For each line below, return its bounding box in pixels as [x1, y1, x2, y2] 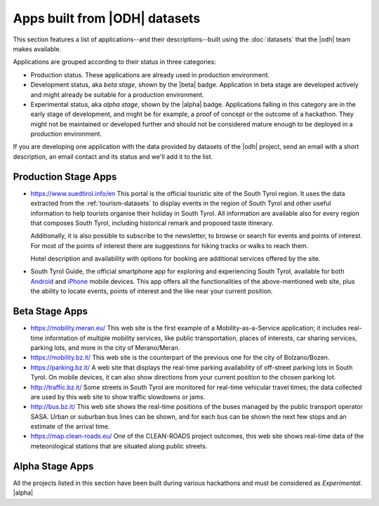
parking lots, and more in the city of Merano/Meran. [30, 343, 180, 351]
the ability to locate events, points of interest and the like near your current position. [30, 287, 273, 295]
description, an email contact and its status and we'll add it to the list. [13, 152, 213, 161]
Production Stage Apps [13, 171, 117, 183]
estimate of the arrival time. [30, 422, 110, 431]
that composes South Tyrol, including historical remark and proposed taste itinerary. [30, 219, 274, 227]
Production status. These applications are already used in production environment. [30, 70, 270, 79]
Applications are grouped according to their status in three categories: [13, 58, 217, 66]
